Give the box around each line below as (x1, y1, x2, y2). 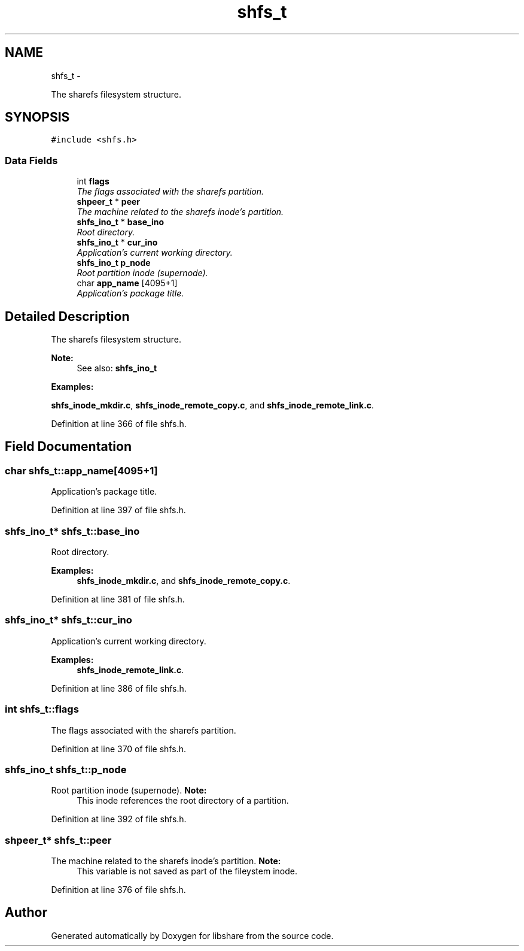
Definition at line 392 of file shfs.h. (51, 814, 187, 825)
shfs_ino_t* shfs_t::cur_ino (5, 614, 132, 626)
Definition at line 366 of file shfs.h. (51, 419, 187, 429)
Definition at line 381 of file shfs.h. (51, 594, 185, 604)
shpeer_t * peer (77, 196, 141, 207)
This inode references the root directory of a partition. (77, 795, 289, 806)
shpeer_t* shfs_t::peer (5, 834, 112, 846)
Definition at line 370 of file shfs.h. (51, 743, 186, 754)
